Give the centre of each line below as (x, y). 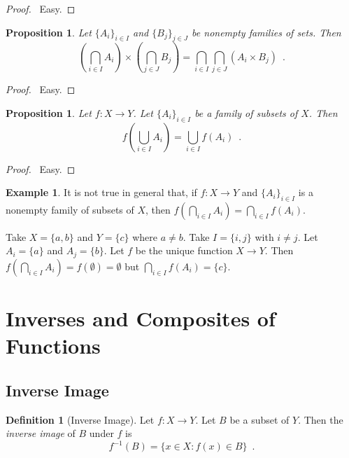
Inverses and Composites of (141, 318)
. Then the (321, 419)
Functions (53, 346)
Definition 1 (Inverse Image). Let (80, 419)
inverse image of (41, 433)
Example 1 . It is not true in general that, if (101, 192)
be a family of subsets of (246, 112)
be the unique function (184, 250)
